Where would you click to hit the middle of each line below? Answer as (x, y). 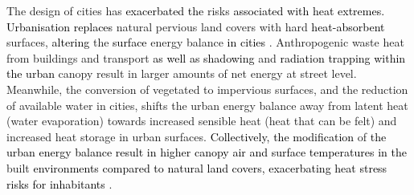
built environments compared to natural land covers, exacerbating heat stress (197, 167)
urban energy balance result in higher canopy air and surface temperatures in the (207, 152)
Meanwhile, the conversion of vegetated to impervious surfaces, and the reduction (207, 89)
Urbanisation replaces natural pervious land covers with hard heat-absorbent (196, 26)
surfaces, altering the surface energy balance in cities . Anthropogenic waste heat (205, 42)
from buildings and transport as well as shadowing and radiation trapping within (206, 57)
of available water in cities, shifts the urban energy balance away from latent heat (207, 105)
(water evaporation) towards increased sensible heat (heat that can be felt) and (202, 121)
